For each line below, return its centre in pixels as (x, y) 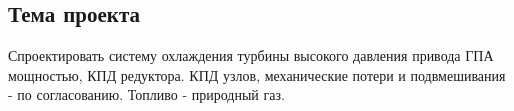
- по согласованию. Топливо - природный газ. (146, 94)
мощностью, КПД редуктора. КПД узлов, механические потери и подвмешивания (257, 74)
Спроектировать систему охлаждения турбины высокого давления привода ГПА (251, 55)
